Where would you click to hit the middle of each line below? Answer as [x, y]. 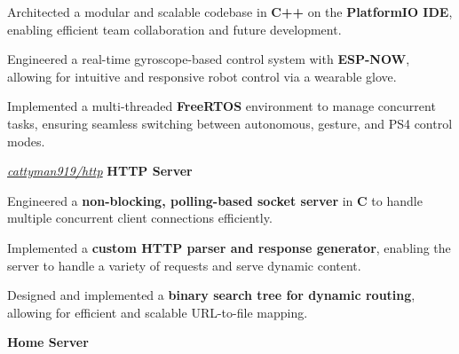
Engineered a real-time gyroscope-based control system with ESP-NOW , [209, 59]
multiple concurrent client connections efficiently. [140, 218]
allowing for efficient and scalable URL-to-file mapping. [158, 312]
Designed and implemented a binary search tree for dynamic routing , [211, 295]
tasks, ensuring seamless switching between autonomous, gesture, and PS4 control [230, 123]
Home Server [48, 342]
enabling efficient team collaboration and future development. [174, 29]
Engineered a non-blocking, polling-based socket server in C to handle [215, 200]
